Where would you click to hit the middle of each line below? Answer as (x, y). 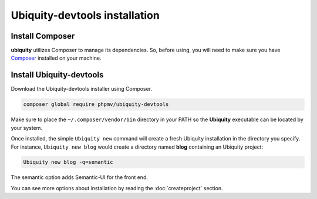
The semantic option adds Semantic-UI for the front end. (79, 177)
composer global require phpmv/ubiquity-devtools (96, 104)
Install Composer (43, 36)
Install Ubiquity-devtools (57, 75)
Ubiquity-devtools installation (85, 15)
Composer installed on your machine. (56, 58)
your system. (27, 128)
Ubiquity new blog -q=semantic (68, 162)
